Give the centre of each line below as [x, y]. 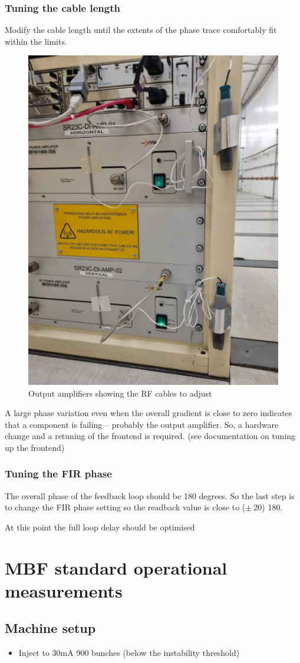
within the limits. [36, 41]
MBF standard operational [116, 567]
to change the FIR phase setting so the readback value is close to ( [125, 507]
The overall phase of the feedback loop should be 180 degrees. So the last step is [150, 495]
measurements [64, 590]
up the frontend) [35, 447]
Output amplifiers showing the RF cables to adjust [120, 393]
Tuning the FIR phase [58, 474]
